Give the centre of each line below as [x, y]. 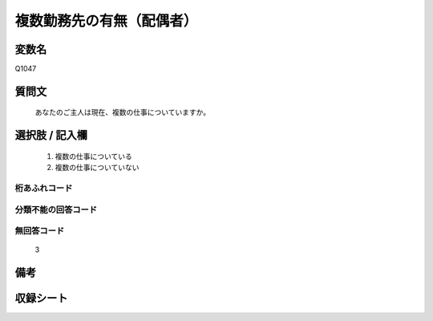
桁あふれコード [44, 189]
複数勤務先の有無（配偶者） [106, 21]
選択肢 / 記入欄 [51, 135]
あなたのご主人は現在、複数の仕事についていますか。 [123, 112]
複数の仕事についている [93, 156]
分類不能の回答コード [56, 209]
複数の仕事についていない [97, 168]
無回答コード [40, 231]
